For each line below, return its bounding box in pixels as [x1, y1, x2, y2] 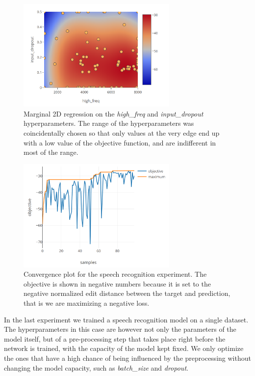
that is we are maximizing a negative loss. [24, 298, 150, 308]
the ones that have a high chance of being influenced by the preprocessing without [4, 353, 251, 363]
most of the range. [24, 147, 78, 157]
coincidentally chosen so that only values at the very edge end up [24, 128, 220, 138]
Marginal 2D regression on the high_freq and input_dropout [24, 108, 204, 118]
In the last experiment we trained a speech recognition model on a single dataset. [4, 314, 249, 324]
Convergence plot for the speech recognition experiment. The [24, 269, 207, 279]
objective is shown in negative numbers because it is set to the [24, 278, 211, 289]
